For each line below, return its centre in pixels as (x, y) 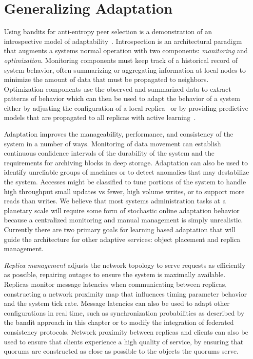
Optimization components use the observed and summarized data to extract (117, 89)
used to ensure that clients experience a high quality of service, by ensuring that (124, 341)
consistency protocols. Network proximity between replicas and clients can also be (126, 331)
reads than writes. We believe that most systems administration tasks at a (115, 201)
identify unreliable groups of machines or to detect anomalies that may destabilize (126, 172)
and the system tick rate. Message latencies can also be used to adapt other (117, 303)
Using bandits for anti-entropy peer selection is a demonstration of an (108, 31)
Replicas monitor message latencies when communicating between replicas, (116, 284)
